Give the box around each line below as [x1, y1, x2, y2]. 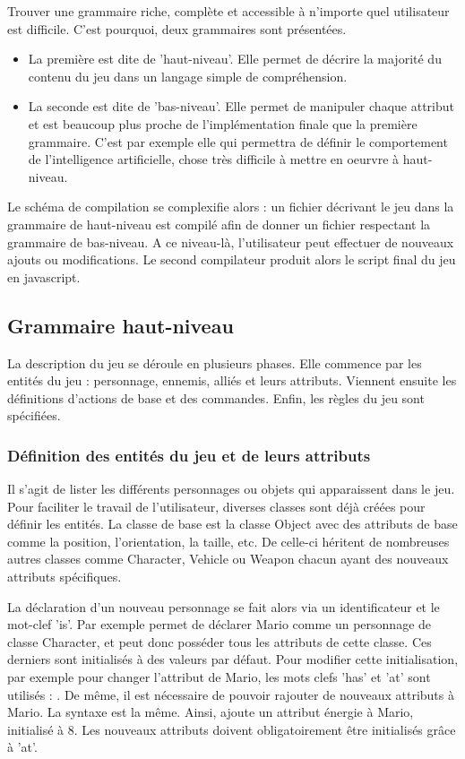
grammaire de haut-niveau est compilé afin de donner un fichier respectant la [7, 214, 431, 233]
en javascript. [7, 267, 81, 286]
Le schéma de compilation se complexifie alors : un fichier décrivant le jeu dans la [7, 197, 454, 216]
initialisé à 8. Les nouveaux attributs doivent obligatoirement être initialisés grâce [7, 720, 456, 738]
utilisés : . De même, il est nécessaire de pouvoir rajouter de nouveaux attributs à [7, 685, 454, 703]
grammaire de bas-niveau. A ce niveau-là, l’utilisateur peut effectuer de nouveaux [7, 232, 454, 251]
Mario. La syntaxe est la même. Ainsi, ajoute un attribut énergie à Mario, [7, 703, 414, 721]
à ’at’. [7, 737, 38, 756]
